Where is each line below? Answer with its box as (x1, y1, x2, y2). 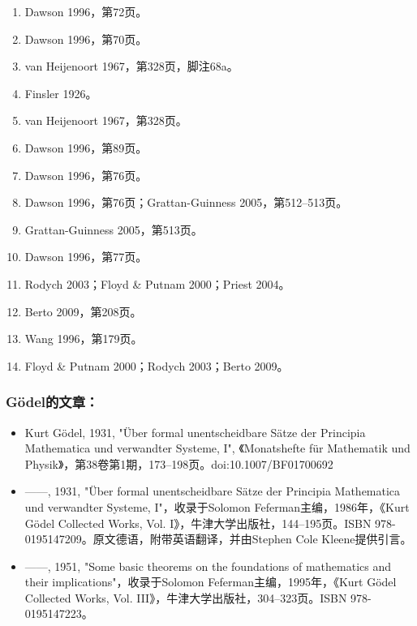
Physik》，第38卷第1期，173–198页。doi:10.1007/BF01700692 (24, 455, 333, 472)
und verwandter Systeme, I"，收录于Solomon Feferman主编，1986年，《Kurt (24, 498, 410, 515)
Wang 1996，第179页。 (24, 330, 143, 347)
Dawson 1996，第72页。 (24, 3, 148, 19)
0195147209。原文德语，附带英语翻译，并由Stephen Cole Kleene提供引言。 (24, 530, 412, 547)
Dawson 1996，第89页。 (24, 139, 148, 156)
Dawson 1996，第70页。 (24, 30, 148, 47)
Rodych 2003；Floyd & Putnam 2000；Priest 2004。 (24, 275, 290, 292)
